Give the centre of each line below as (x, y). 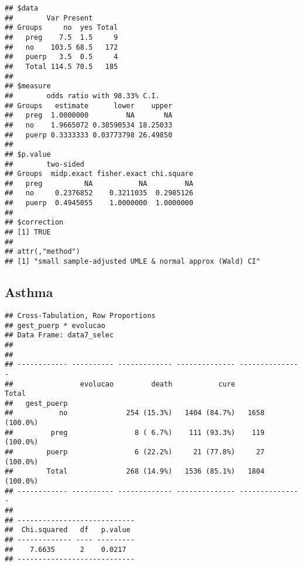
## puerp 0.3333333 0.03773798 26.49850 (89, 135)
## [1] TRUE (28, 232)
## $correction (34, 222)
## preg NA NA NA (99, 183)
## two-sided (45, 164)
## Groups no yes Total (61, 28)
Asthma (29, 292)
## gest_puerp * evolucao (55, 325)
